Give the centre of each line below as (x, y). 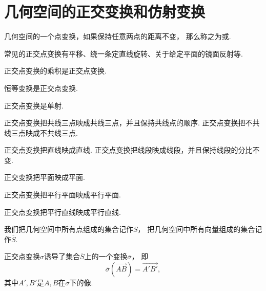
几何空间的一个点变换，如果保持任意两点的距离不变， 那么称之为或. (118, 36)
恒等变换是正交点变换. (41, 88)
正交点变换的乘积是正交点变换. (55, 71)
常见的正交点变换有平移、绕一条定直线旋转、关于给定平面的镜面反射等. (124, 53)
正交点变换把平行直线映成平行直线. (63, 212)
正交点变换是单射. (34, 105)
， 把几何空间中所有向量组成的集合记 (200, 229)
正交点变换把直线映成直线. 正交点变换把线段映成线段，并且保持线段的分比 (128, 150)
